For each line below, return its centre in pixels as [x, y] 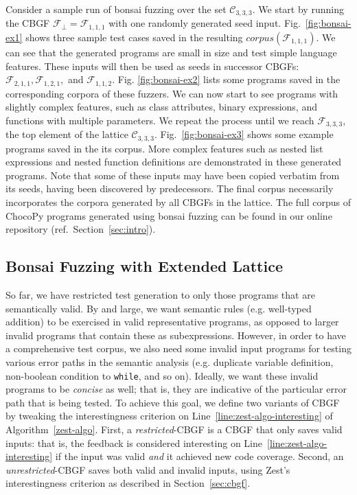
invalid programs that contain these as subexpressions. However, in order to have [176, 335]
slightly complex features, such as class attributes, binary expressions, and [161, 107]
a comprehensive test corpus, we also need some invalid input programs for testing [178, 348]
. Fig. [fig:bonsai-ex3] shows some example [244, 134]
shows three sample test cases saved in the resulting [134, 37]
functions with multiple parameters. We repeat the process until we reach [160, 120]
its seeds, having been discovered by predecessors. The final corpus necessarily [170, 188]
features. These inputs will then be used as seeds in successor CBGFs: [152, 66]
